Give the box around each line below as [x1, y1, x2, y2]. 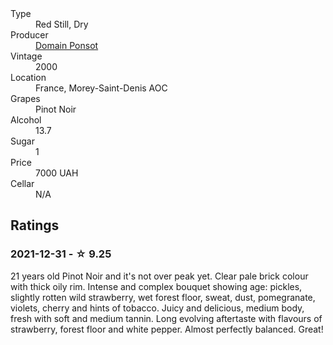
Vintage [10, 50, 43, 62]
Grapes [10, 93, 41, 104]
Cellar [10, 178, 35, 189]
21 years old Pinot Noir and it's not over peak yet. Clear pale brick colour [10, 270, 309, 282]
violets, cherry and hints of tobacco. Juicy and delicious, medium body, [10, 302, 305, 314]
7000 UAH [35, 167, 79, 179]
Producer [10, 29, 49, 41]
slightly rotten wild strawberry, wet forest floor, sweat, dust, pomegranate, [10, 291, 316, 303]
